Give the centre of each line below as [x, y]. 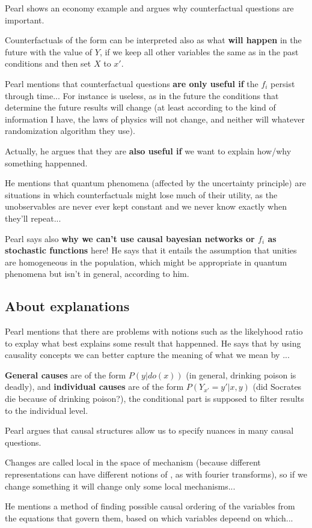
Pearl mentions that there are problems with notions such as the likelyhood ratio [154, 331]
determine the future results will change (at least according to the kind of [140, 107]
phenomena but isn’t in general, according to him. [97, 274]
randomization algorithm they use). [70, 131]
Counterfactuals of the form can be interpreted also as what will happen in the [153, 40]
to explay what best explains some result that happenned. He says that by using [153, 343]
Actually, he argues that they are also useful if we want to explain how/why [148, 150]
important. [25, 20]
